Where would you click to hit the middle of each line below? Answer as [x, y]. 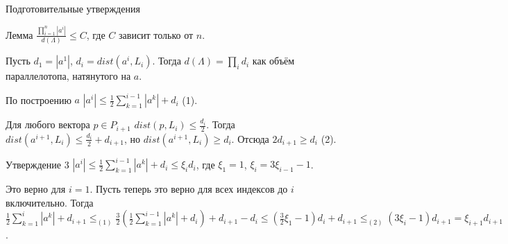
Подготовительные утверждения [73, 8]
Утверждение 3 [37, 164]
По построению [39, 99]
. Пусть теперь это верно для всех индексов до [189, 189]
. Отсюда [250, 138]
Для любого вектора [48, 124]
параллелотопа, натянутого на [68, 76]
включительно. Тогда [50, 202]
